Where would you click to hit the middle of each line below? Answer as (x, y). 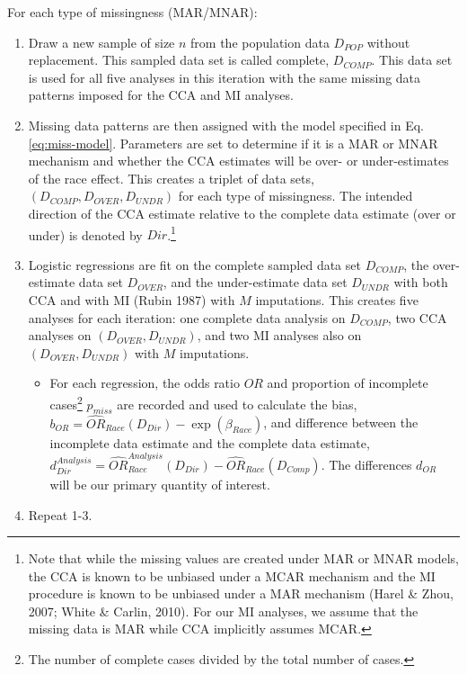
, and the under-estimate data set (255, 282)
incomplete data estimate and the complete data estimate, (210, 442)
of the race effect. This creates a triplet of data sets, (171, 178)
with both (421, 282)
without (388, 42)
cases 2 (66, 402)
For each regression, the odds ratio (145, 383)
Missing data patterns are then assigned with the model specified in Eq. (226, 125)
